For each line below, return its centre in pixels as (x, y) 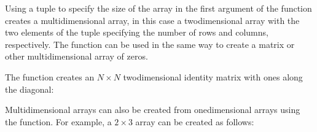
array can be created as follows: (195, 121)
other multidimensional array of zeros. (76, 56)
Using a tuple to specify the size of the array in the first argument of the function (158, 8)
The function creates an (50, 76)
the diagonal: (29, 89)
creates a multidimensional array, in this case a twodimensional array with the (152, 20)
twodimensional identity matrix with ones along (213, 76)
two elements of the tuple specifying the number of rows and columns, (137, 32)
